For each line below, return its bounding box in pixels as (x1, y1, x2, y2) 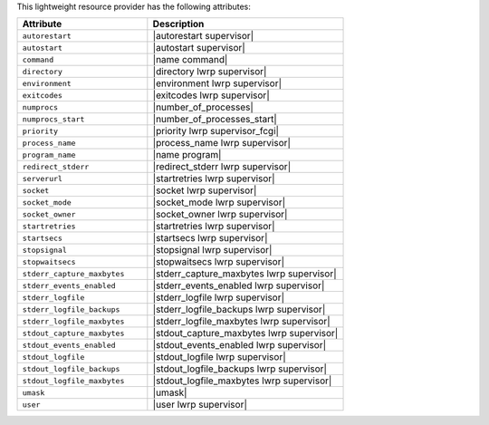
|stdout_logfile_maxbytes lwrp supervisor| (152, 374, 332, 387)
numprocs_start (22, 114, 85, 124)
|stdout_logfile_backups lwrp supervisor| (152, 362, 328, 375)
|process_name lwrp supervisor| (152, 137, 292, 150)
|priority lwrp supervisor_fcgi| (152, 125, 280, 138)
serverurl (22, 173, 63, 183)
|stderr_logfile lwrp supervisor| (152, 291, 285, 304)
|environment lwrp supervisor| (152, 77, 283, 90)
